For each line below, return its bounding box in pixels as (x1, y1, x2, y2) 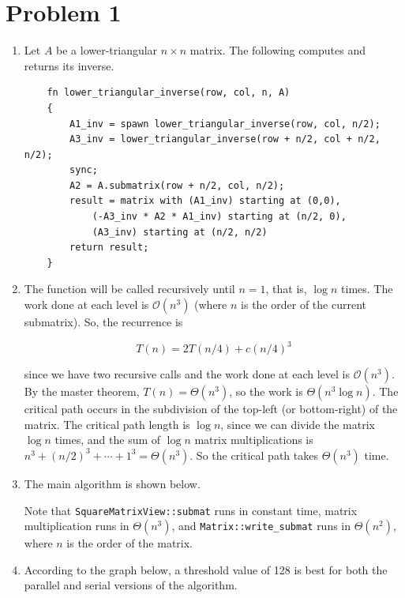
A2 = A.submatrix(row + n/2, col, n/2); (69, 179, 285, 191)
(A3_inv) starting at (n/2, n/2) (92, 226, 268, 238)
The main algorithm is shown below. (24, 475, 201, 491)
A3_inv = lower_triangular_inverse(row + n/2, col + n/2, (69, 134, 381, 145)
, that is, (265, 280, 307, 297)
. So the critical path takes (189, 446, 318, 463)
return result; (69, 242, 149, 254)
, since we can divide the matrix (220, 416, 376, 432)
